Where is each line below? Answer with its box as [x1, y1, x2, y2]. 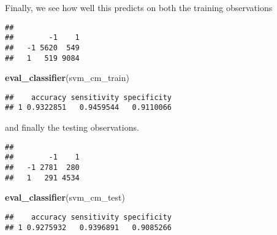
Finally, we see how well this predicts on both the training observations [5, 1, 273, 13]
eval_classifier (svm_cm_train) [5, 71, 129, 84]
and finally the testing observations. [5, 121, 139, 134]
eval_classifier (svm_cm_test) [5, 191, 125, 204]
